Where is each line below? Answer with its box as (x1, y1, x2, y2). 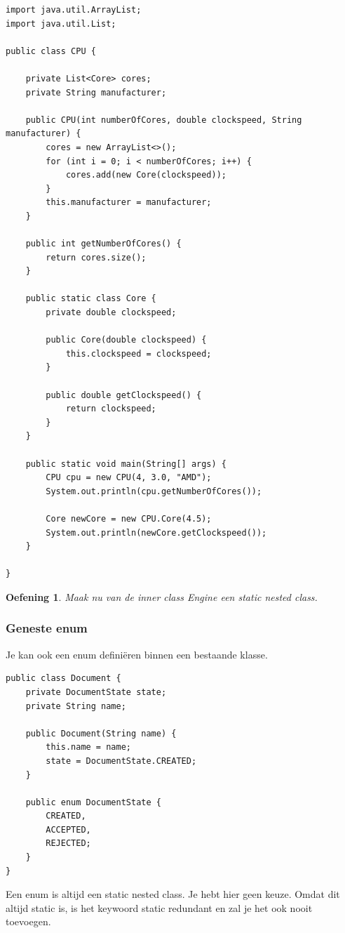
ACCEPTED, (46, 824, 91, 835)
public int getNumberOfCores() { (25, 239, 182, 249)
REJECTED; (46, 838, 91, 849)
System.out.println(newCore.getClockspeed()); (46, 527, 267, 538)
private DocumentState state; (25, 687, 167, 697)
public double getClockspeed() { (46, 390, 202, 400)
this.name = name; (46, 742, 131, 753)
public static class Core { (25, 293, 156, 304)
